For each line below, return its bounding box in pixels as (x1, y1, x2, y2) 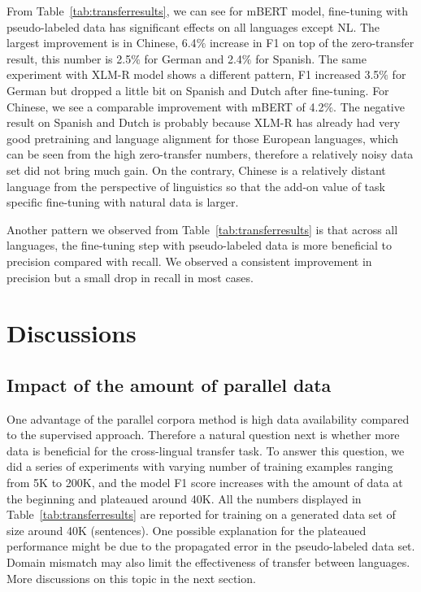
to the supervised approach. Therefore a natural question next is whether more (7, 426, 400, 443)
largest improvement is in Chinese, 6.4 (7, 34, 197, 51)
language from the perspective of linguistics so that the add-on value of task (7, 177, 385, 194)
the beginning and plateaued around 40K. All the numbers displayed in (7, 490, 362, 507)
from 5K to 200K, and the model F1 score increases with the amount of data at (7, 474, 403, 491)
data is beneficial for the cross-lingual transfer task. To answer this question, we (7, 442, 405, 459)
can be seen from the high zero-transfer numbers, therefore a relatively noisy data (7, 146, 414, 163)
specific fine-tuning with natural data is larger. (7, 194, 239, 211)
